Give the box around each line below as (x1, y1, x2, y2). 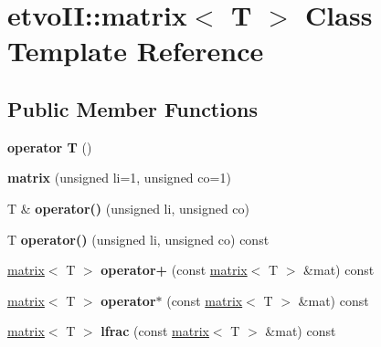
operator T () (7, 137, 92, 156)
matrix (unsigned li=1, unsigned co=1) (7, 168, 231, 187)
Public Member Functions (7, 94, 258, 122)
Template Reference (7, 32, 264, 69)
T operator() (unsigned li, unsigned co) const (7, 229, 270, 248)
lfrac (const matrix (101, 321, 209, 341)
